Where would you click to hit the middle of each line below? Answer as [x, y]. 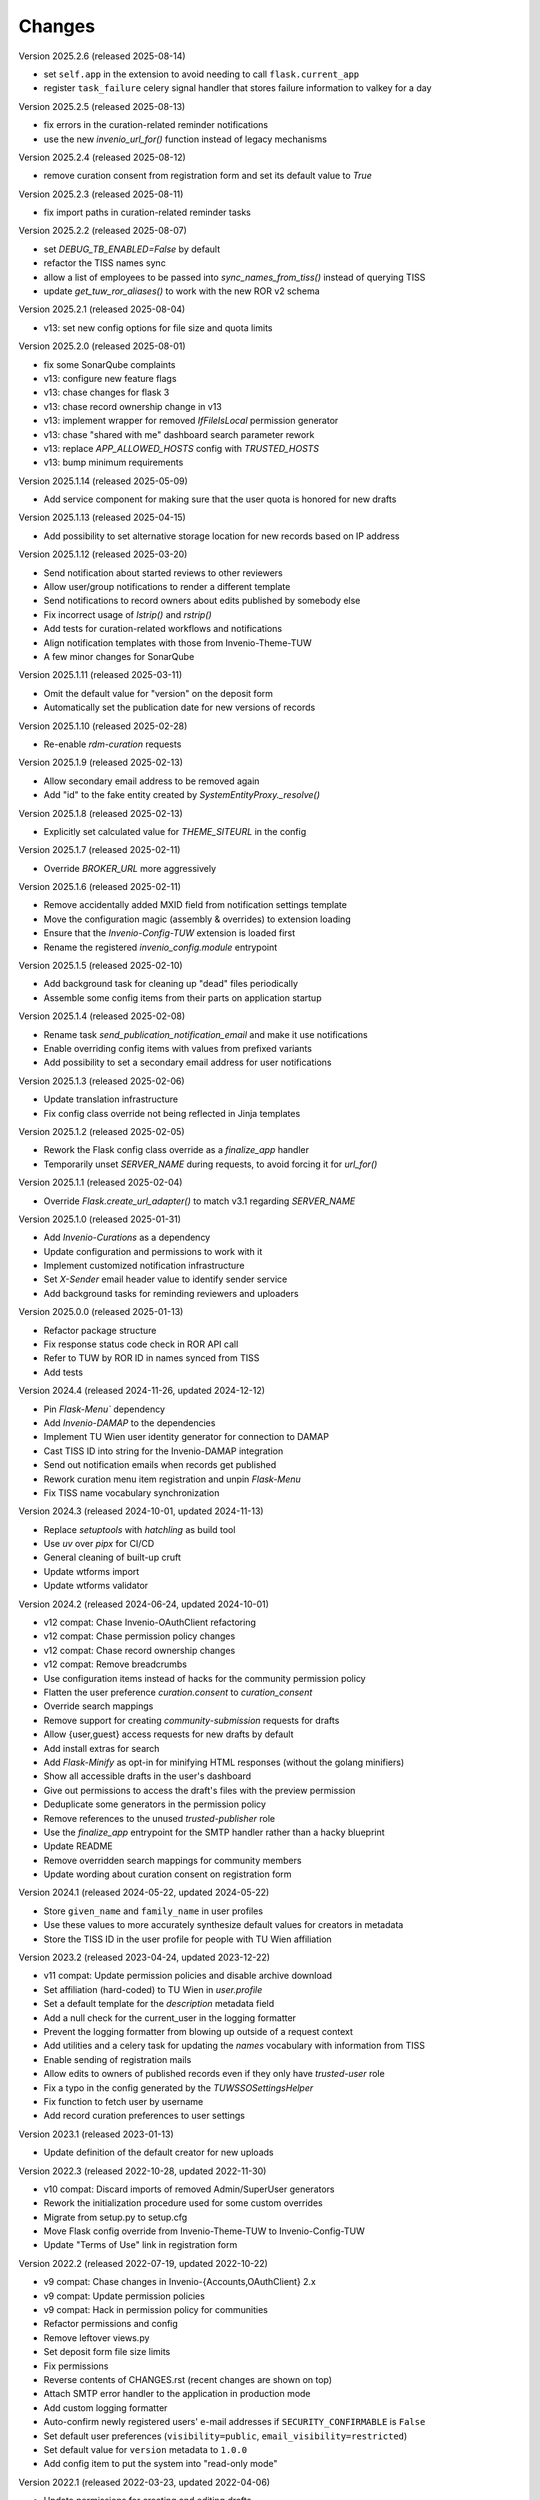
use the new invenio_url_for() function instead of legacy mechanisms [185, 139]
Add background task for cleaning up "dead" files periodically [171, 984]
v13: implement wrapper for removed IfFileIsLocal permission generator [191, 421]
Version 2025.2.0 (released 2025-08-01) [102, 346]
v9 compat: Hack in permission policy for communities [156, 2310]
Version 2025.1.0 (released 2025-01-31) [100, 1219]
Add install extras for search [101, 1748]
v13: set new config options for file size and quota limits [158, 327]
